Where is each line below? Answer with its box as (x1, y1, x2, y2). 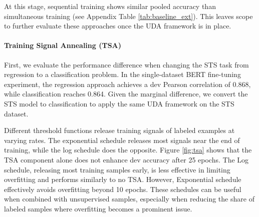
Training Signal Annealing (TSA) (4, 40, 121, 50)
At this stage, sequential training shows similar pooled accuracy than (4, 1, 216, 11)
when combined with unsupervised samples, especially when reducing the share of (4, 193, 254, 204)
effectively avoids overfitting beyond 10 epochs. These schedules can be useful (4, 183, 241, 194)
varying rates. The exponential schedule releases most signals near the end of (4, 134, 240, 145)
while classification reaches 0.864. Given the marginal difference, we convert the (4, 88, 248, 99)
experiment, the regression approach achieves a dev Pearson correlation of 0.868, (4, 78, 251, 89)
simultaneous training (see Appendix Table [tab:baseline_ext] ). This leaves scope (4, 10, 253, 21)
